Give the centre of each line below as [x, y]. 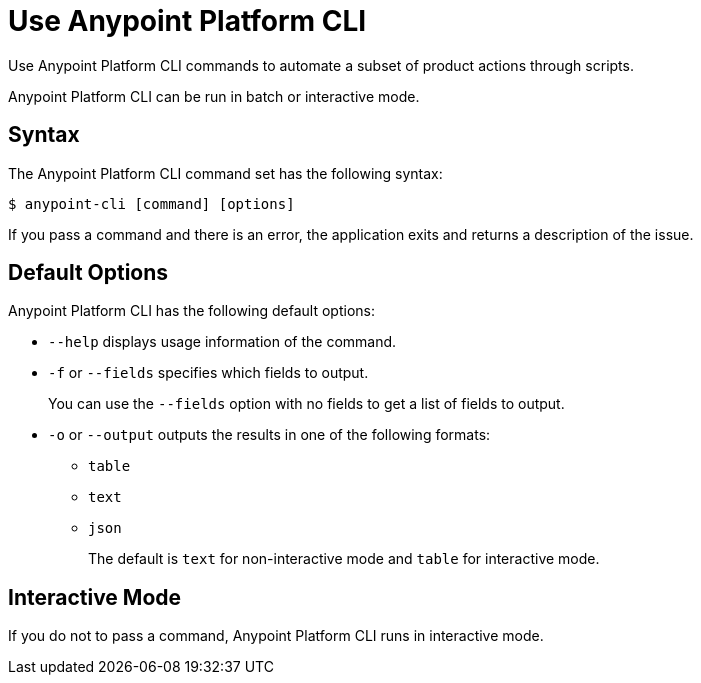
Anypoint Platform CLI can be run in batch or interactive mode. [214, 96]
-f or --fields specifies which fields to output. [208, 373]
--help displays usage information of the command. [222, 342]
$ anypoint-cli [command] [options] [151, 203]
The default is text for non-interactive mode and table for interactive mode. [344, 559]
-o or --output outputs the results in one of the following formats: [269, 435]
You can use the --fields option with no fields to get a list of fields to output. [306, 404]
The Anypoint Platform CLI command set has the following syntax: [225, 173]
